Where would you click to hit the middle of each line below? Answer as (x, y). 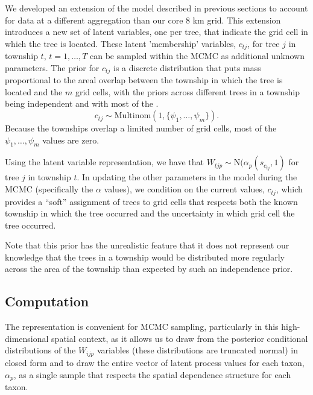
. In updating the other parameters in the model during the (187, 177)
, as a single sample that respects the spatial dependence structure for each (152, 374)
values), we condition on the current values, (184, 189)
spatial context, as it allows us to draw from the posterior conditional (180, 338)
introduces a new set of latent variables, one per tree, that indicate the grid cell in (156, 32)
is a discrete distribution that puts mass (187, 67)
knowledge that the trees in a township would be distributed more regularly (145, 257)
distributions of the (40, 350)
